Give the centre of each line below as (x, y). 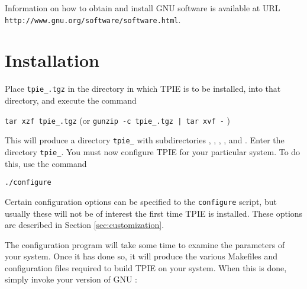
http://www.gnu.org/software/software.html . (93, 19)
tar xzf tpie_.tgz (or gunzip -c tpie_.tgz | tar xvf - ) (117, 120)
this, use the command (46, 163)
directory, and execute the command (71, 100)
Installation (52, 60)
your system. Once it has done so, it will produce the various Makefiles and (141, 256)
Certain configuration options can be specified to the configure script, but (141, 201)
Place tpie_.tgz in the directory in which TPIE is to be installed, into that (143, 89)
